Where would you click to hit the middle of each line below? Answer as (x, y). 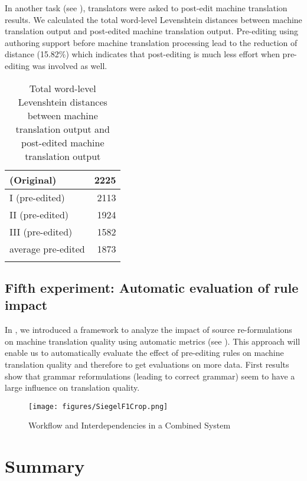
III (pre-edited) (41, 231)
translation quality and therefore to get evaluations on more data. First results (147, 364)
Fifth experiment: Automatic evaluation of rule (152, 287)
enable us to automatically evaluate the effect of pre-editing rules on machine (144, 353)
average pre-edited (47, 248)
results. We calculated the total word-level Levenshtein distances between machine (153, 19)
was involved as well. (70, 65)
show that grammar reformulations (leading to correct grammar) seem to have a (150, 376)
